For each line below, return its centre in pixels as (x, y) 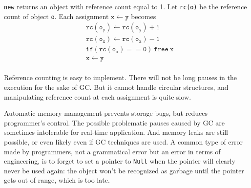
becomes (144, 16)
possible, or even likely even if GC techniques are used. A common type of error (124, 142)
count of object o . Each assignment (56, 16)
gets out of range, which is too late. (57, 180)
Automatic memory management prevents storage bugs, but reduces (106, 113)
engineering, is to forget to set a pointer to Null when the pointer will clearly (120, 161)
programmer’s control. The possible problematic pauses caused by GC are (114, 122)
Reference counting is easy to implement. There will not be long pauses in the (120, 77)
